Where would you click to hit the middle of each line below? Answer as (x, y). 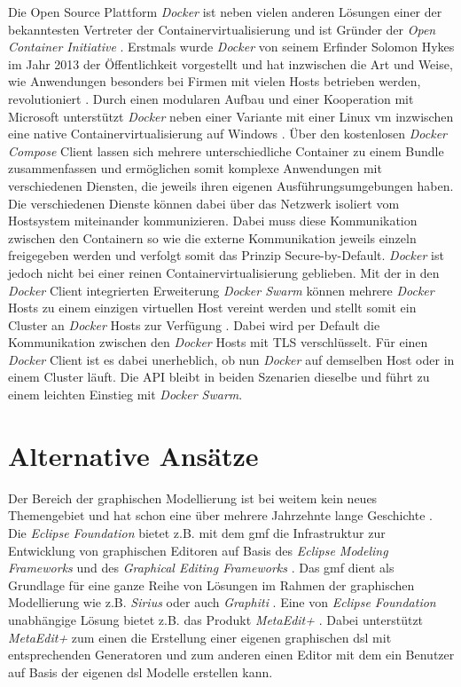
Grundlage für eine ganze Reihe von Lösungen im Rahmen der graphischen (211, 584)
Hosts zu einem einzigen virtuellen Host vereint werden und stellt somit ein (212, 308)
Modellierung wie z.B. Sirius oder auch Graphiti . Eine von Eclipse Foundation (222, 602)
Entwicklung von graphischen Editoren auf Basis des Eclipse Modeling (198, 550)
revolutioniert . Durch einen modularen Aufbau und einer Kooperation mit (211, 98)
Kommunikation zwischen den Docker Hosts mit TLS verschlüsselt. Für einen (218, 342)
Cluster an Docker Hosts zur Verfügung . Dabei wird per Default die (194, 324)
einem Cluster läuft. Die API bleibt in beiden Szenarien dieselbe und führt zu (219, 377)
